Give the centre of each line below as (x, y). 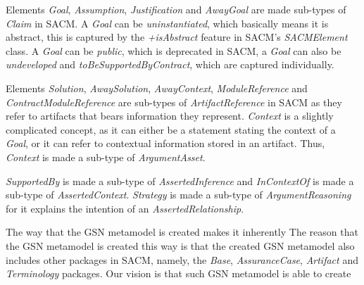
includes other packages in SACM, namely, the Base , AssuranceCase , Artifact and (182, 259)
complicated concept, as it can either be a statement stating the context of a (171, 129)
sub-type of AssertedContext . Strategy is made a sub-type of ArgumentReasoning (178, 195)
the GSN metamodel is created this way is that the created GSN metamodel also (180, 245)
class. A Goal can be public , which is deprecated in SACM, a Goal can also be (174, 50)
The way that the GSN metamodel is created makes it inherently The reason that (182, 232)
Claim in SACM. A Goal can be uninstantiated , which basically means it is (167, 23)
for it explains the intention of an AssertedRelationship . (125, 208)
